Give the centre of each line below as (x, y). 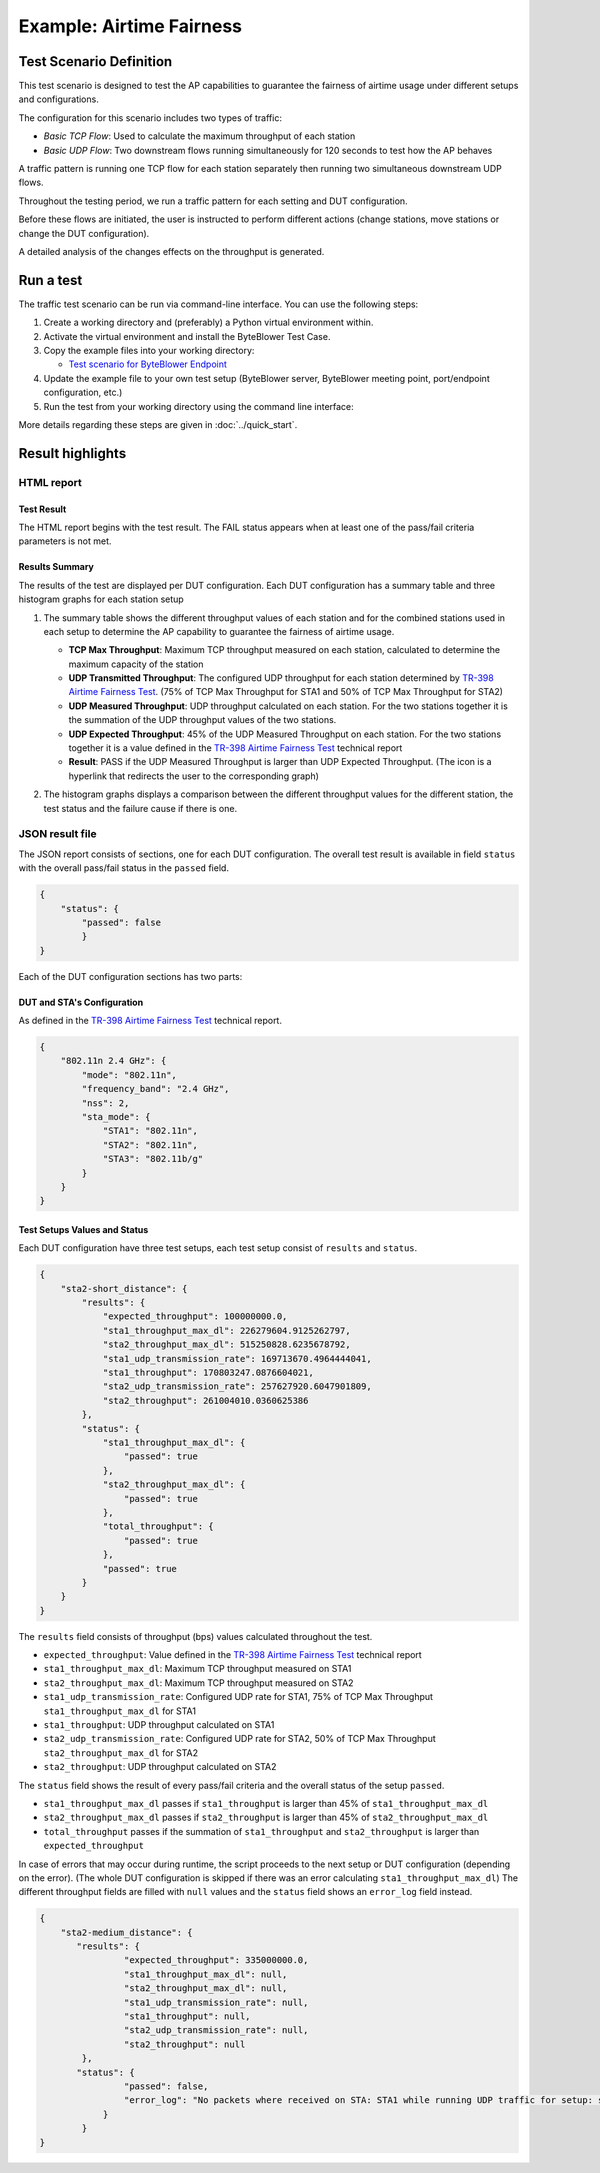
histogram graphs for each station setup (101, 599)
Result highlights (72, 453)
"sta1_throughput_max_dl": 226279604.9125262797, (226, 1330)
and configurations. (58, 99)
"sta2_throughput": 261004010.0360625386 (205, 1400)
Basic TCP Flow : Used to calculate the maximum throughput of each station (199, 136)
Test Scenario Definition (95, 61)
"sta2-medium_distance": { (127, 1932)
